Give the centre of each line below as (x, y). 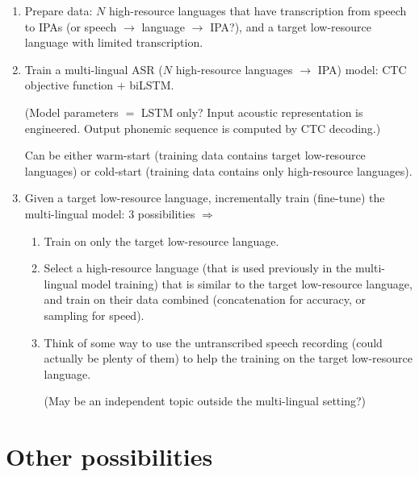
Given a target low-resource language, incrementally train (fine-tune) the (205, 198)
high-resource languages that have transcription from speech (258, 10)
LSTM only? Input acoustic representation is (252, 112)
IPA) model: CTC (362, 69)
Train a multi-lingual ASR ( (94, 69)
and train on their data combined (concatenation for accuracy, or (205, 299)
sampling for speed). (94, 315)
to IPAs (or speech (71, 26)
